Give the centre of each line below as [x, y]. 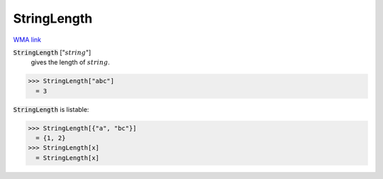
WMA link [27, 40]
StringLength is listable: [51, 109]
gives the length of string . [70, 62]
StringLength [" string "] [52, 52]
